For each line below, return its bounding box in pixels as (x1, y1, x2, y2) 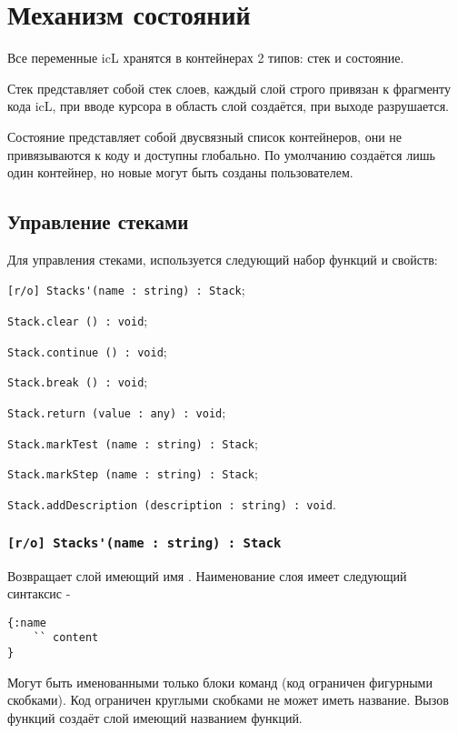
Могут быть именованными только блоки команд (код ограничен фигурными (7, 672, 433, 691)
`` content (33, 631, 99, 645)
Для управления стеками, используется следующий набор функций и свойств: (7, 249, 438, 268)
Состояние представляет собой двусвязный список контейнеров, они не (7, 126, 402, 146)
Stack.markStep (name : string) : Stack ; (7, 464, 258, 483)
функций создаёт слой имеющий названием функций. (7, 708, 303, 727)
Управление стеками (7, 207, 189, 236)
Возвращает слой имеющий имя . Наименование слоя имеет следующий (7, 566, 407, 585)
